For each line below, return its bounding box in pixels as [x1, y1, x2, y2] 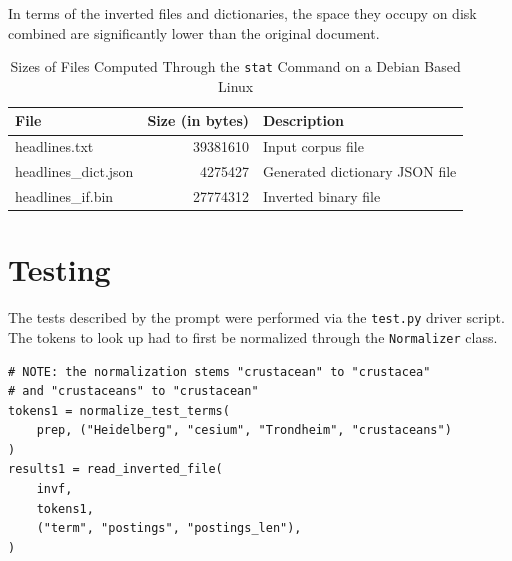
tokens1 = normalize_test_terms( [8, 403, 230, 418]
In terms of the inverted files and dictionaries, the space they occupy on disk [8, 3, 477, 23]
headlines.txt [15, 136, 94, 157]
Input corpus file [263, 136, 364, 157]
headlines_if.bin [15, 185, 114, 206]
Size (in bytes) [147, 110, 249, 131]
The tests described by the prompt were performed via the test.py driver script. [8, 307, 505, 328]
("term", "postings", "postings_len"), [36, 521, 302, 536]
